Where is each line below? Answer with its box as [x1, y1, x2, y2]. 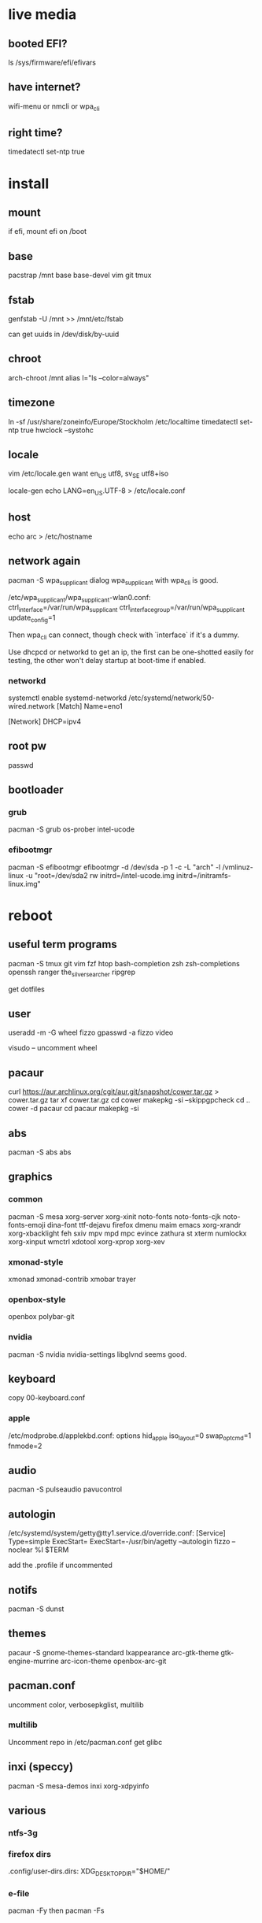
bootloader [8, 784, 65, 797]
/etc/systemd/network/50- [128, 693, 215, 702]
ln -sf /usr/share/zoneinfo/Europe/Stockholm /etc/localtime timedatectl [8, 417, 238, 426]
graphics [8, 1170, 53, 1184]
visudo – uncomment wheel [8, 1043, 98, 1053]
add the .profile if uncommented [8, 1561, 113, 1570]
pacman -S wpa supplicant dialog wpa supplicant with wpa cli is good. [8, 575, 219, 587]
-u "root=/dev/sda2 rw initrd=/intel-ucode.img [24, 870, 175, 880]
